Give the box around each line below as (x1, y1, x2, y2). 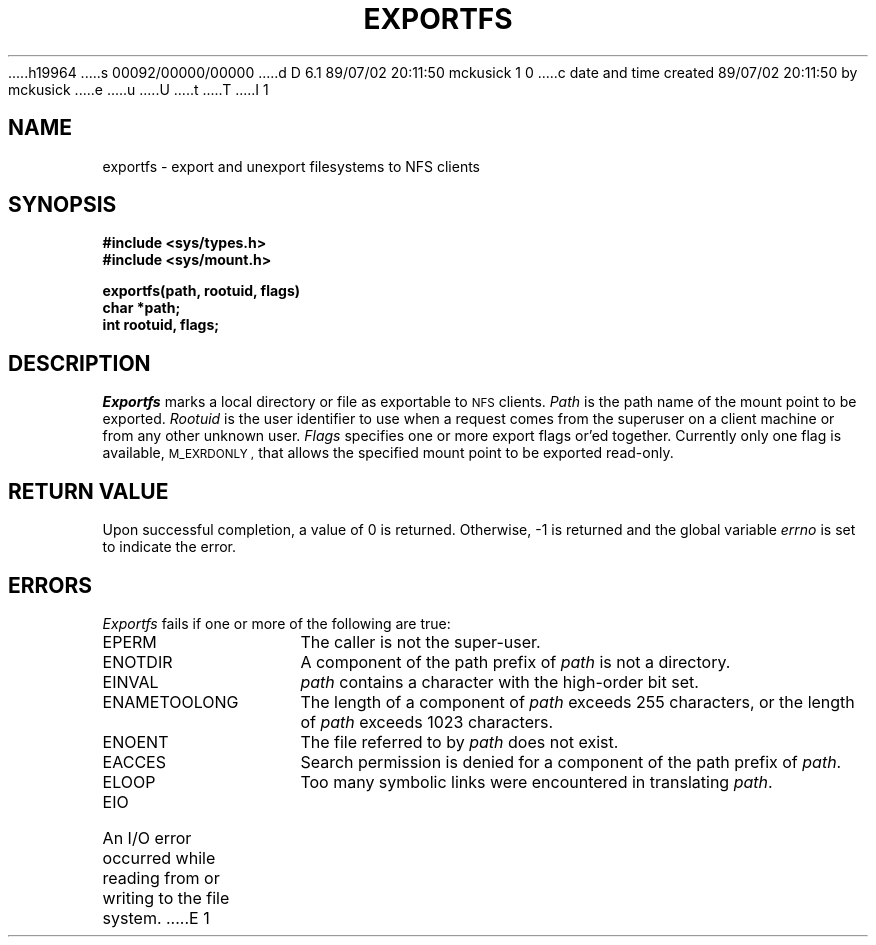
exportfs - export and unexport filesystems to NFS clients (102, 157, 480, 175)
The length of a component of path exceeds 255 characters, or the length (300, 691, 855, 712)
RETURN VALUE (8, 478, 169, 504)
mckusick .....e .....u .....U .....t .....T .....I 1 (8, 80, 269, 98)
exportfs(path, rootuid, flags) (102, 282, 301, 300)
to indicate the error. (102, 538, 237, 556)
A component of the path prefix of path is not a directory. (300, 651, 731, 672)
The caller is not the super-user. (300, 631, 541, 652)
